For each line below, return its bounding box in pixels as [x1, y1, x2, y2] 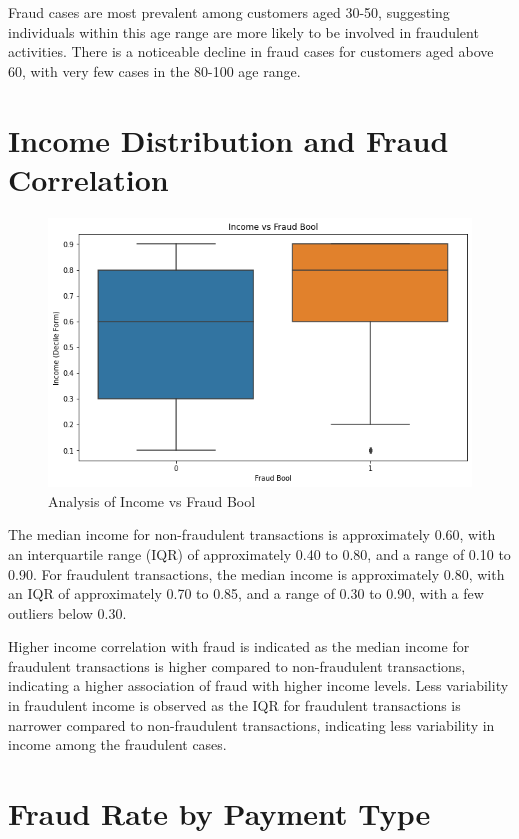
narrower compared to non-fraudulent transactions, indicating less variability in [8, 714, 495, 735]
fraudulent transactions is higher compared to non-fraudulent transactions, [8, 655, 466, 676]
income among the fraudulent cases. [8, 734, 227, 755]
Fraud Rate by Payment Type [8, 793, 431, 834]
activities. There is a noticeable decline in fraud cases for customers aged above [8, 41, 494, 62]
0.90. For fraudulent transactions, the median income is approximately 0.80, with [8, 563, 505, 584]
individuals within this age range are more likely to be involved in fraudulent [8, 21, 479, 42]
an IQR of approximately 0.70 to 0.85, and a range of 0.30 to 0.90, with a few [8, 583, 484, 604]
